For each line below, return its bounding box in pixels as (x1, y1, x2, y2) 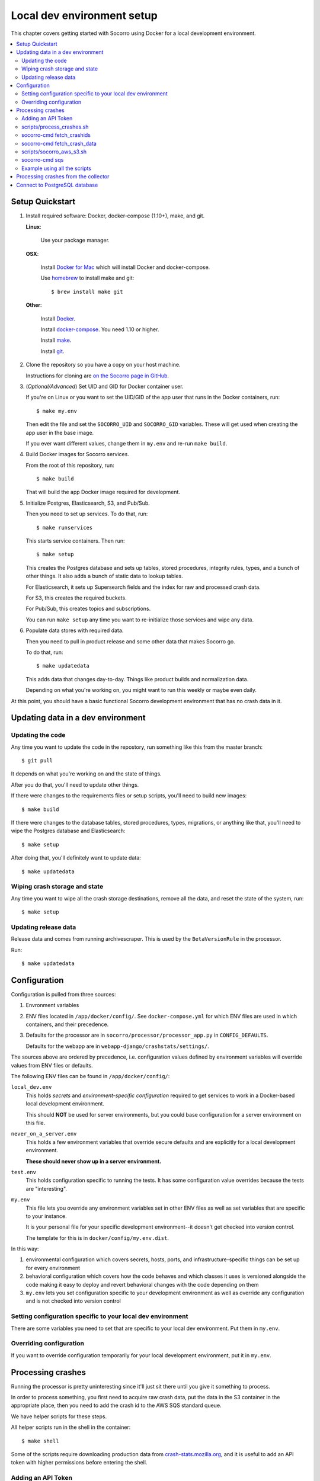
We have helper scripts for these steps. (11, 1413, 107, 1420)
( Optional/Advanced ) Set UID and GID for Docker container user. (25, 383, 184, 390)
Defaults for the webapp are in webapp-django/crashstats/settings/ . (25, 1043, 210, 1050)
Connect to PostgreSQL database (16, 181, 98, 188)
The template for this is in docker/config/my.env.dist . (25, 1234, 169, 1241)
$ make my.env (36, 408, 77, 414)
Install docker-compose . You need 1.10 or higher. (40, 326, 159, 333)
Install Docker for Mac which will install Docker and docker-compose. (40, 264, 210, 271)
